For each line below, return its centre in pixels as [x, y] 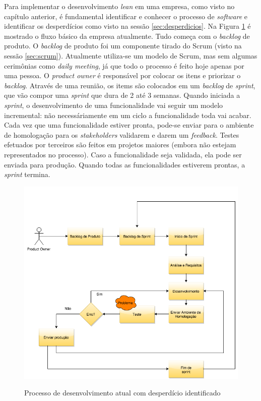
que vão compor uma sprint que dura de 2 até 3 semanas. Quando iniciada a [122, 95]
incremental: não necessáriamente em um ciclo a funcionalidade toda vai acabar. [128, 115]
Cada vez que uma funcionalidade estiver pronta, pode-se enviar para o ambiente [129, 125]
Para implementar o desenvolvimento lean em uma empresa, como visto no [119, 6]
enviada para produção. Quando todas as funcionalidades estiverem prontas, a [125, 164]
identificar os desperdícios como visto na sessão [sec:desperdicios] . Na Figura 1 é [127, 26]
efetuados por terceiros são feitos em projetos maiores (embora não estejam [120, 145]
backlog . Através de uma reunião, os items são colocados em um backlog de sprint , [130, 85]
